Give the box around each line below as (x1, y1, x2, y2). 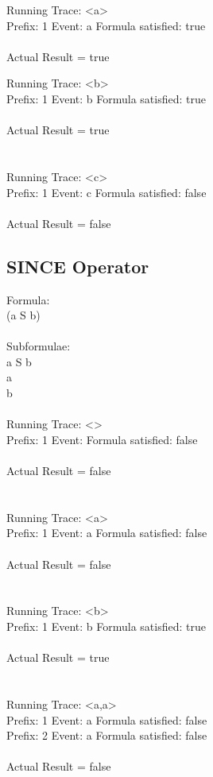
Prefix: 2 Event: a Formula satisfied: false (6, 727, 207, 744)
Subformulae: (6, 338, 71, 354)
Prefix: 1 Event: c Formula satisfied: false (6, 184, 207, 200)
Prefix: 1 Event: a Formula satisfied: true (6, 17, 206, 33)
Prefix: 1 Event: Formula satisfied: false (6, 431, 198, 447)
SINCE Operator (6, 253, 149, 278)
